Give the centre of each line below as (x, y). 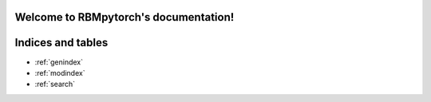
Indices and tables (61, 43)
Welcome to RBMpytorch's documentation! (125, 17)
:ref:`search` (55, 84)
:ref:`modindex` (60, 73)
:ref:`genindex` (59, 62)
